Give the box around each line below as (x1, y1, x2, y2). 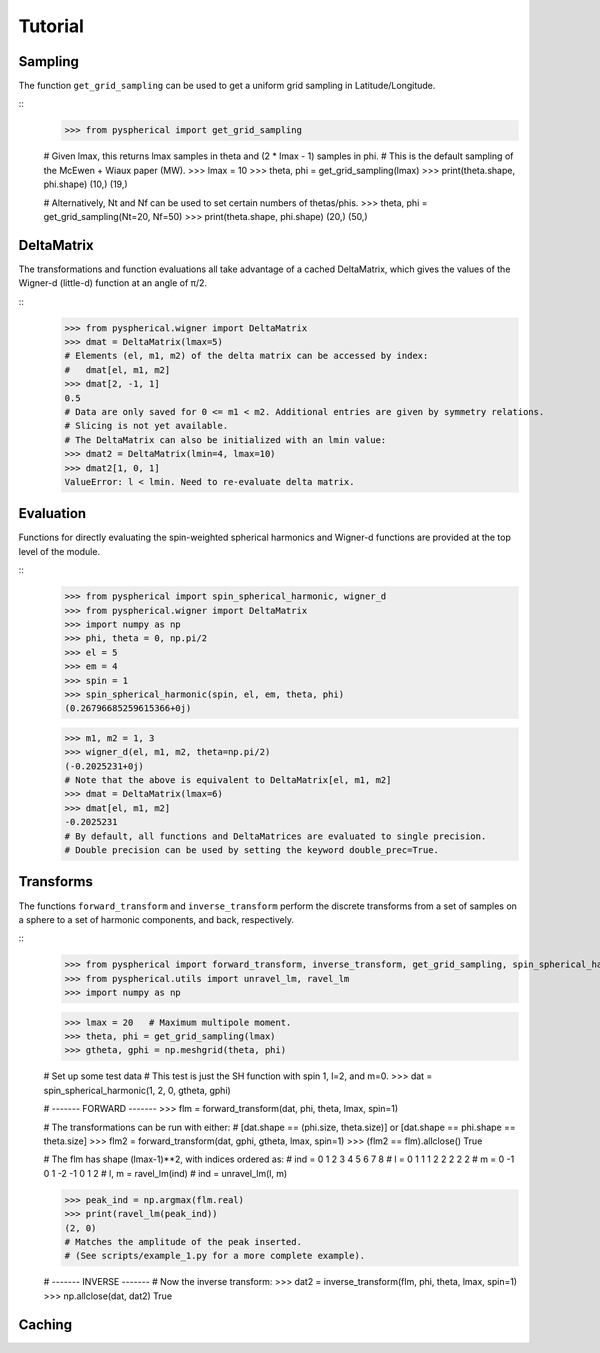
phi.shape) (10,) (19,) (43, 178, 129, 190)
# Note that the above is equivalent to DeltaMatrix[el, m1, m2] (64, 775, 392, 786)
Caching (18, 1316, 73, 1333)
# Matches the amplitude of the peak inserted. (64, 1236, 302, 1247)
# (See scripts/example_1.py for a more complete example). (64, 1250, 366, 1262)
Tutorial (18, 15, 85, 37)
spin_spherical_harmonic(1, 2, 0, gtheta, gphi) (43, 1084, 232, 1096)
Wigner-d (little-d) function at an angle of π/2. (18, 277, 208, 289)
